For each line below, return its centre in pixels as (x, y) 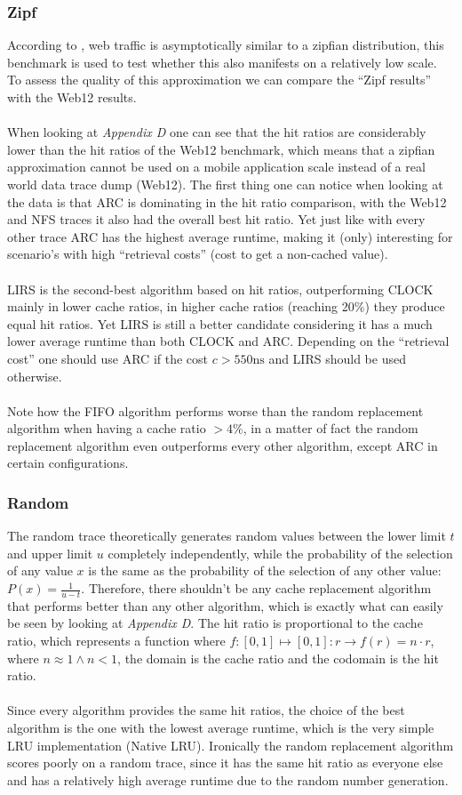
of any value (40, 570)
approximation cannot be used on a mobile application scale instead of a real (216, 167)
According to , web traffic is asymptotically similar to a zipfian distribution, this (226, 45)
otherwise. (35, 376)
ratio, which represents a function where (116, 641)
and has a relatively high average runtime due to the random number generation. (228, 779)
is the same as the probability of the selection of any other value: (265, 570)
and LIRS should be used (337, 358)
